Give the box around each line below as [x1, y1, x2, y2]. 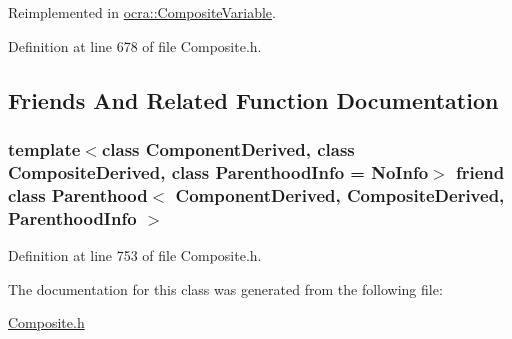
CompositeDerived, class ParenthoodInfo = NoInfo [8, 159, 429, 184]
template [8, 136, 81, 161]
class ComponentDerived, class [101, 136, 355, 161]
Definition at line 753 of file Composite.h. [8, 244, 262, 265]
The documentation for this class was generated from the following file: [8, 278, 443, 299]
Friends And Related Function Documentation [8, 84, 499, 115]
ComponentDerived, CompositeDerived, [175, 182, 505, 207]
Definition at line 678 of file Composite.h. [8, 35, 262, 56]
